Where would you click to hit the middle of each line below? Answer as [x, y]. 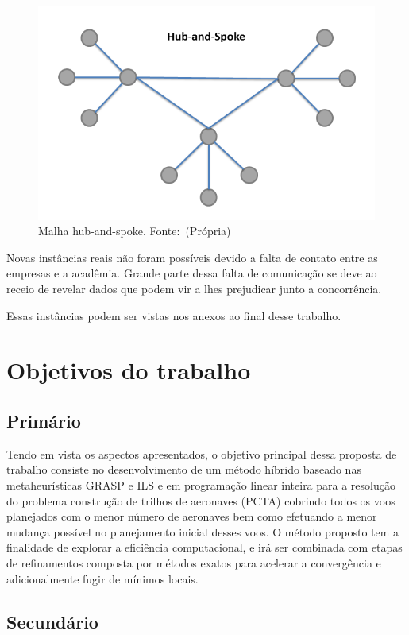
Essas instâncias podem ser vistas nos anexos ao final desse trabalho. [174, 315]
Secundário [52, 621]
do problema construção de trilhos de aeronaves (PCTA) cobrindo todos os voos [201, 500]
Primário [44, 421]
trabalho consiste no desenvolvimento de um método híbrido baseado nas [184, 469]
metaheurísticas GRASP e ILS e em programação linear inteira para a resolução [201, 485]
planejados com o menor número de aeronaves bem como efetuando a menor [192, 516]
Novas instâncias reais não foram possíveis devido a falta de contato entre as [192, 257]
